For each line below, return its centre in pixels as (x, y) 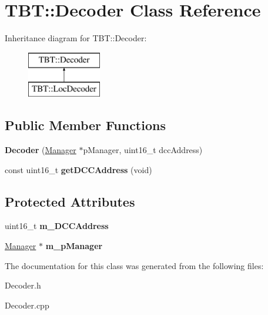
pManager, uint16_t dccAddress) (143, 150)
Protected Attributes (70, 201)
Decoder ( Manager (41, 150)
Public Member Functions (85, 125)
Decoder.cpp (27, 305)
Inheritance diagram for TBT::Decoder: (76, 38)
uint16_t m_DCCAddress (57, 226)
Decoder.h (23, 285)
